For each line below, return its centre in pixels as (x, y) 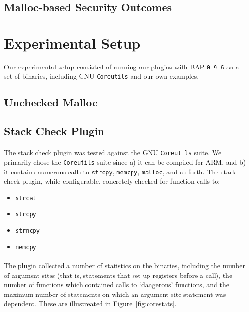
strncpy (27, 231)
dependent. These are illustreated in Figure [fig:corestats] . (90, 303)
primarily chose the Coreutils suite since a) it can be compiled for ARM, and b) (125, 162)
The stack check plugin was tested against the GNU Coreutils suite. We (113, 152)
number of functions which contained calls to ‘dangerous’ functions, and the (116, 285)
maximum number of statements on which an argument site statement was (115, 294)
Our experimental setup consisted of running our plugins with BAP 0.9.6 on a (122, 66)
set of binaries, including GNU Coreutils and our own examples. (101, 76)
